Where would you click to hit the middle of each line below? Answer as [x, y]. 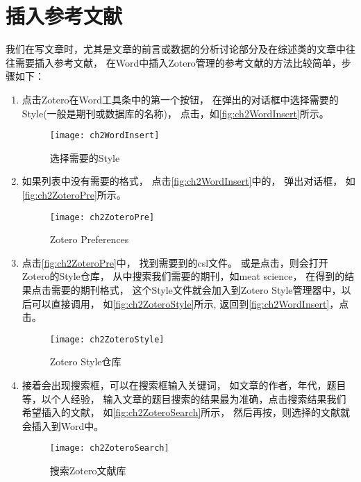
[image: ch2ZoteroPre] [102, 217]
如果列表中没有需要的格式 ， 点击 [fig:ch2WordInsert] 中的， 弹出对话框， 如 [188, 181]
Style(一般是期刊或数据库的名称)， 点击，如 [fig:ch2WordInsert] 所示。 [175, 113]
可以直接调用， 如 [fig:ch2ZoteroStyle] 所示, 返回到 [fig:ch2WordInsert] [180, 303]
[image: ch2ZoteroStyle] [107, 339]
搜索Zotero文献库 [88, 471]
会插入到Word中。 [63, 425]
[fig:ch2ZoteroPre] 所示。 [74, 194]
